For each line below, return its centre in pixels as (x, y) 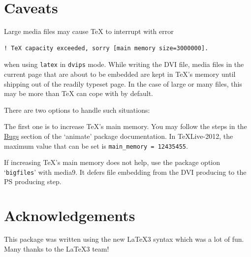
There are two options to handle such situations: (77, 110)
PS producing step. (33, 181)
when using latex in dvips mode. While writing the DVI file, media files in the (124, 64)
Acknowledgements (70, 215)
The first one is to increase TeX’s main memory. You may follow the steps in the (125, 126)
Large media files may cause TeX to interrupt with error (89, 31)
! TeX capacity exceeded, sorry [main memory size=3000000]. (106, 48)
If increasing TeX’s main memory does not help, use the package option (112, 162)
